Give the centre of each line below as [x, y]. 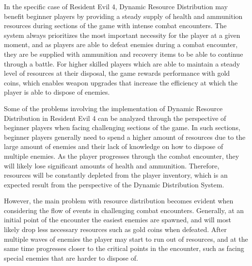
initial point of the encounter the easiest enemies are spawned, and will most [118, 220]
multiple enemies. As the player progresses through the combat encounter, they [122, 156]
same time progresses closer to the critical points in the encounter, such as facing [124, 248]
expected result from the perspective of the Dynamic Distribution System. [114, 184]
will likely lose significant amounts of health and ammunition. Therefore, [112, 165]
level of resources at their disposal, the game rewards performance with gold [117, 73]
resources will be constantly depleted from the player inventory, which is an [116, 175]
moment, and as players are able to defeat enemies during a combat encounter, [121, 44]
